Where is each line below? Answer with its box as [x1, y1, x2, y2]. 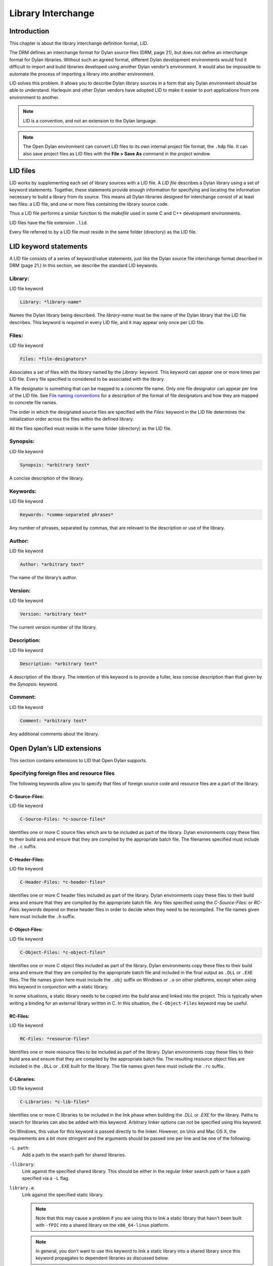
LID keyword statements [9, 242, 88, 251]
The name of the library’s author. [9, 574, 77, 580]
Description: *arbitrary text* [20, 661, 98, 667]
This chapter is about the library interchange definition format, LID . [9, 41, 149, 47]
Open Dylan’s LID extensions [9, 744, 102, 753]
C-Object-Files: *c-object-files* [20, 949, 106, 955]
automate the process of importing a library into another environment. [9, 71, 155, 77]
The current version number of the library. [9, 624, 97, 630]
